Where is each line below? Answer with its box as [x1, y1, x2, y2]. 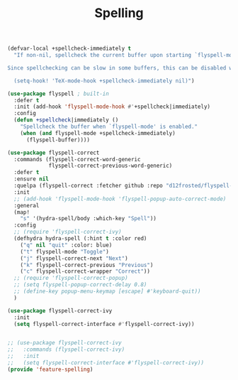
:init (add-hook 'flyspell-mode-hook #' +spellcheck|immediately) [13, 103, 211, 111]
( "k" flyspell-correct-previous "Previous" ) [20, 261, 154, 268]
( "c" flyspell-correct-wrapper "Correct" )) [20, 268, 151, 275]
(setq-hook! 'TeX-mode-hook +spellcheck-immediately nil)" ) [13, 77, 195, 85]
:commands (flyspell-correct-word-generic [13, 156, 141, 163]
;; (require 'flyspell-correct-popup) [13, 275, 129, 282]
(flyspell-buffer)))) [25, 136, 91, 143]
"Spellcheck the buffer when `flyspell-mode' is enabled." [20, 123, 198, 131]
